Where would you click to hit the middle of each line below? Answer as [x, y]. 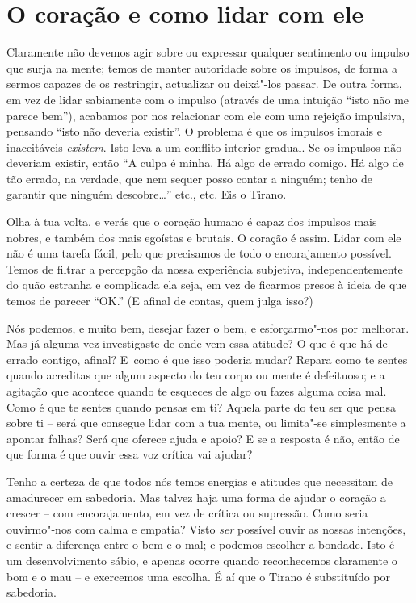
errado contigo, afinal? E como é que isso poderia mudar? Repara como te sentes [207, 359]
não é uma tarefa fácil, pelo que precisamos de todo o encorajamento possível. [199, 253]
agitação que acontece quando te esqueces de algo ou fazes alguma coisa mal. [197, 391]
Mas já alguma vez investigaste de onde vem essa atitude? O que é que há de [197, 343]
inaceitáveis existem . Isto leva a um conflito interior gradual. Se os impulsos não [204, 147]
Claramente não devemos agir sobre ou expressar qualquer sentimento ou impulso [208, 52]
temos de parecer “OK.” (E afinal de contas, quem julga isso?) [160, 301]
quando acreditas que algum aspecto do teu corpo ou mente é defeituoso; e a [196, 375]
